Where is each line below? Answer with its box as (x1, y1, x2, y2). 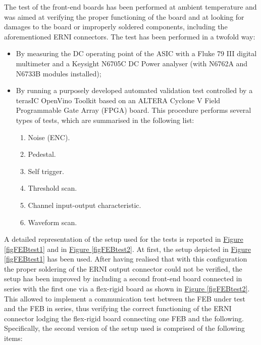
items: (4, 333, 23, 343)
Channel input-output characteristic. (28, 199, 141, 210)
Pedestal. (28, 149, 56, 159)
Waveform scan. (28, 217, 77, 227)
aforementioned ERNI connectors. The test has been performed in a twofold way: (4, 31, 255, 41)
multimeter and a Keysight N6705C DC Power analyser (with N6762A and (16, 58, 248, 68)
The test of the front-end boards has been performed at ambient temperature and (4, 2, 257, 12)
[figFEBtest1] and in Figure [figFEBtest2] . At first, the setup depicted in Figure (4, 243, 251, 254)
